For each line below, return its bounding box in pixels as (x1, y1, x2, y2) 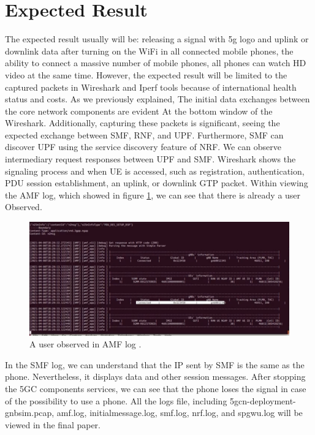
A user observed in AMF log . (29, 338, 142, 350)
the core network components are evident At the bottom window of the (5, 104, 273, 117)
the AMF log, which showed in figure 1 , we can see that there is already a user (5, 188, 301, 201)
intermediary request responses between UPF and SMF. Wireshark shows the (5, 153, 296, 165)
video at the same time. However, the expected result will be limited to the (5, 68, 287, 81)
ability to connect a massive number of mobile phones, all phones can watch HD (5, 56, 306, 69)
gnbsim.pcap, (5, 406, 55, 419)
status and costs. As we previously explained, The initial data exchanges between (5, 93, 310, 105)
